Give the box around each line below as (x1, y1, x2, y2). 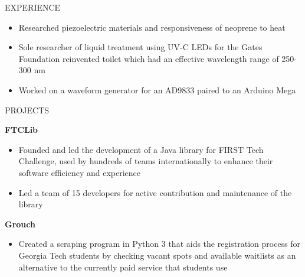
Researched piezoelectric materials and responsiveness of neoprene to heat (18, 21, 286, 33)
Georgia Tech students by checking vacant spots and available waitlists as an (18, 249, 296, 261)
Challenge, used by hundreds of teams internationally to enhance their (18, 155, 273, 167)
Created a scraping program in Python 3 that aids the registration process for (18, 237, 301, 250)
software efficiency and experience (18, 166, 141, 178)
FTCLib (5, 123, 38, 136)
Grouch (5, 217, 35, 230)
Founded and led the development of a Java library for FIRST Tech (18, 143, 264, 155)
